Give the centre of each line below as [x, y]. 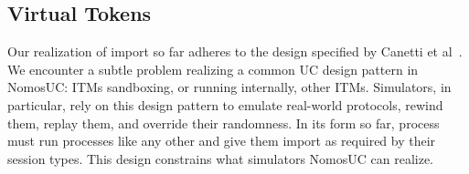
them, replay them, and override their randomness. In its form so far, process [224, 123]
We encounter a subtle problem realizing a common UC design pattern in [213, 69]
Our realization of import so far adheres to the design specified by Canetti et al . [235, 51]
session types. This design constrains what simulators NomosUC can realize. [221, 158]
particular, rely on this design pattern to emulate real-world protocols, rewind [225, 104]
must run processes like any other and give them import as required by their [222, 141]
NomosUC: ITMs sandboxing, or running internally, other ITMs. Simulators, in [229, 87]
